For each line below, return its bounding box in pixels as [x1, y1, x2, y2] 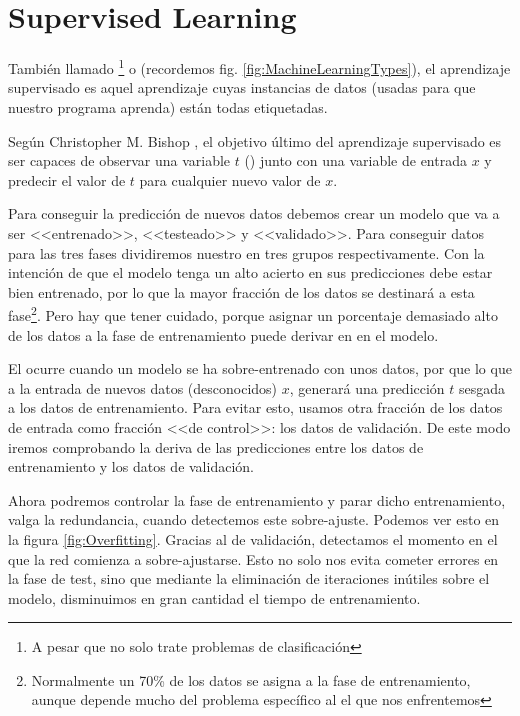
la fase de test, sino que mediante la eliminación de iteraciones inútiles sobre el [8, 568, 490, 589]
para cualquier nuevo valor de [139, 169, 321, 190]
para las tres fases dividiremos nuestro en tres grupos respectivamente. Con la [8, 242, 485, 263]
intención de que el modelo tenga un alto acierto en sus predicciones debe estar [8, 262, 493, 283]
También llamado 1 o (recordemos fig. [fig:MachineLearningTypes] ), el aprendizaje [8, 55, 511, 78]
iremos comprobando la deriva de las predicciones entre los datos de [8, 436, 424, 457]
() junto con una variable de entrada [244, 150, 467, 171]
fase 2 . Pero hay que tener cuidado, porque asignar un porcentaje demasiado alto [8, 302, 498, 325]
